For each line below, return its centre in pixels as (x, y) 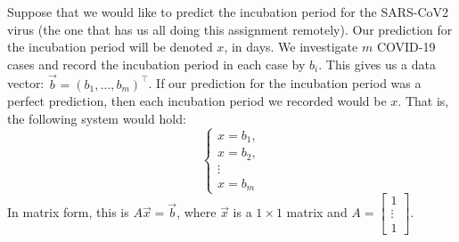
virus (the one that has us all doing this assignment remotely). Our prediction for (230, 29)
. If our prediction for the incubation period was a (285, 83)
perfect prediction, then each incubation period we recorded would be (197, 101)
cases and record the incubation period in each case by (156, 64)
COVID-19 (406, 47)
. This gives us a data (377, 64)
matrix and (317, 212)
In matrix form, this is (68, 212)
